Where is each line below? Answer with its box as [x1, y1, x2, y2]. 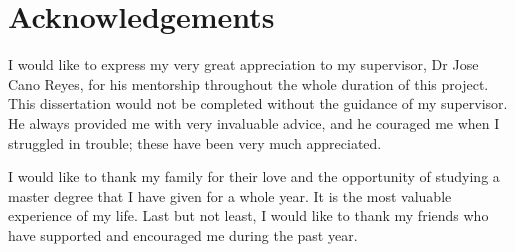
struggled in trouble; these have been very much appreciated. [8, 132, 382, 153]
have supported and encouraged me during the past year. [8, 224, 358, 245]
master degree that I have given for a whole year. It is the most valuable [8, 185, 452, 206]
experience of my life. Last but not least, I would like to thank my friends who [8, 205, 489, 226]
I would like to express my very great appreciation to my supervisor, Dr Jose [8, 54, 479, 75]
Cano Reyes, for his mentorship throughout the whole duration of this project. [8, 73, 489, 94]
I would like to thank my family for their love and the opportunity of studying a [8, 166, 500, 187]
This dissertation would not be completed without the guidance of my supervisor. [8, 93, 508, 114]
